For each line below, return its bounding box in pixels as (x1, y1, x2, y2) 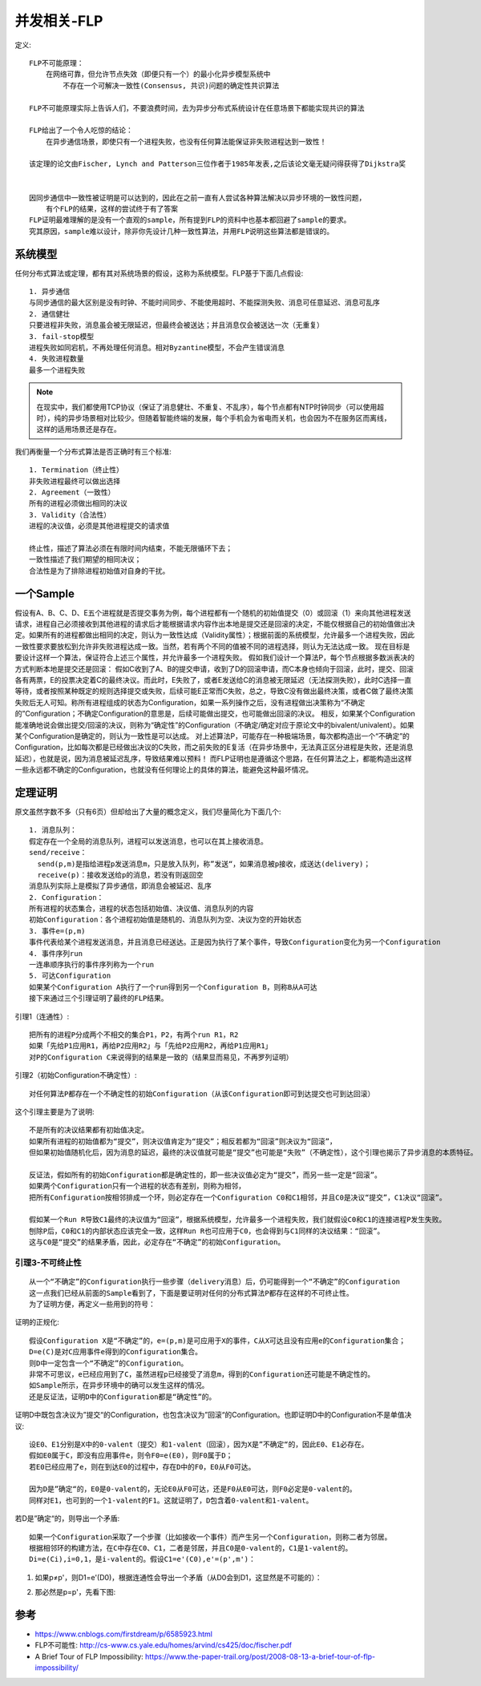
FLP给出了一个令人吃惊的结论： (29, 126, 134, 135)
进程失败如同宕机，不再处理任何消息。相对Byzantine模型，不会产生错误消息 (29, 343, 285, 353)
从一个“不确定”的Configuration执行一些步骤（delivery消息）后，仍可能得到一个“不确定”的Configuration (29, 1277, 401, 1286)
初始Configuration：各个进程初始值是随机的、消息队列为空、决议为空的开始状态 (29, 915, 302, 925)
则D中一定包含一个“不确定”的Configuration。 (29, 1358, 188, 1368)
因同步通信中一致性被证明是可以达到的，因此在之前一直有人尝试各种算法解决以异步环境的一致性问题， (29, 193, 366, 202)
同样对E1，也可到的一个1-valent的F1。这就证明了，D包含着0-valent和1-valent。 (29, 1495, 313, 1505)
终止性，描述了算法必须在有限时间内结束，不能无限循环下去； (29, 543, 232, 553)
